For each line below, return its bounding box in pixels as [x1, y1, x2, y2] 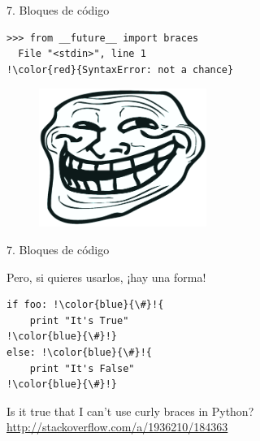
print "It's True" [29, 314, 129, 326]
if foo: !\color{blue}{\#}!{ [6, 299, 164, 311]
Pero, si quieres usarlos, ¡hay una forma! [6, 268, 206, 285]
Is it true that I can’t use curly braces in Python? [6, 402, 254, 419]
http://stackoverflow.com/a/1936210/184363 [6, 418, 228, 435]
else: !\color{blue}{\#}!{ [6, 347, 152, 359]
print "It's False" [29, 362, 135, 374]
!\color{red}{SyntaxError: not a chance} [6, 63, 234, 76]
